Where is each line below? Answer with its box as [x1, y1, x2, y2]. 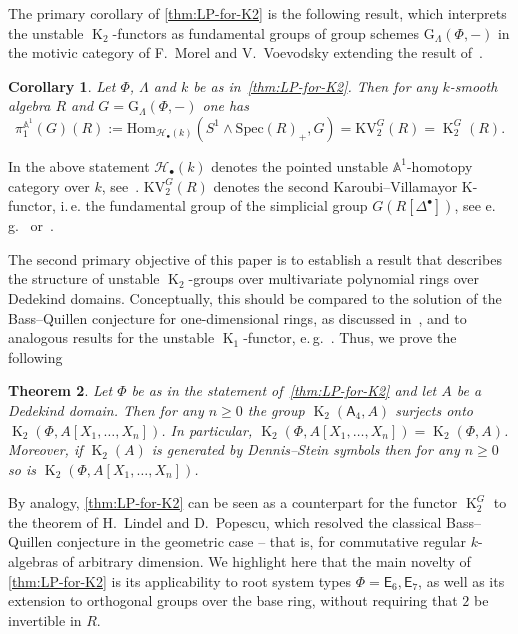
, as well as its [418, 570, 505, 591]
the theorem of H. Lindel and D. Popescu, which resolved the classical [8, 511, 442, 532]
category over [8, 175, 90, 196]
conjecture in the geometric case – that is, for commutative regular [57, 531, 467, 552]
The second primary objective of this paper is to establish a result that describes [8, 248, 502, 269]
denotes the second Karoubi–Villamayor [213, 175, 458, 196]
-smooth [449, 75, 498, 96]
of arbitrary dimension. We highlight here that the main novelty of [62, 551, 471, 572]
